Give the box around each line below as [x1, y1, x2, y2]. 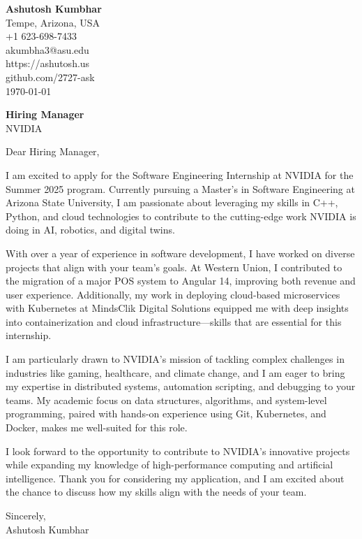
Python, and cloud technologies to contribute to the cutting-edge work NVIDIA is [6, 208, 356, 223]
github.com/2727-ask [6, 69, 95, 84]
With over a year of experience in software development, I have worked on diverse [6, 245, 355, 260]
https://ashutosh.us [6, 56, 90, 71]
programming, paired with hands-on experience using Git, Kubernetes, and [6, 406, 326, 421]
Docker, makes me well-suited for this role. [6, 420, 188, 435]
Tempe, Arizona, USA [6, 15, 100, 29]
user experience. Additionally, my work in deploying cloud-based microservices [6, 287, 340, 301]
